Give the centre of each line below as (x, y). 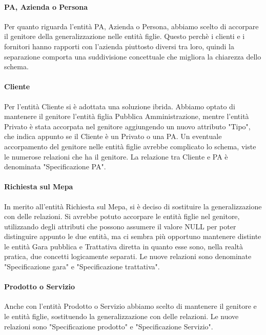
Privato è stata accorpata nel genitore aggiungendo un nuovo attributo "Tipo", (127, 126)
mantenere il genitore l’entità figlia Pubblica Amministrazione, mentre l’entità (127, 116)
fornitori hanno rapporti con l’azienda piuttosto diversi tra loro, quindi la (119, 46)
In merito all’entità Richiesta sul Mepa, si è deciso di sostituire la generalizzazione (133, 206)
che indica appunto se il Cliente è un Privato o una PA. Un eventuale (113, 136)
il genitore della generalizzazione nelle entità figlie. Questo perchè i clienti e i (125, 36)
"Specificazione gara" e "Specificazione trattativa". (82, 267)
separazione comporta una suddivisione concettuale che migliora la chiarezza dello (133, 56)
